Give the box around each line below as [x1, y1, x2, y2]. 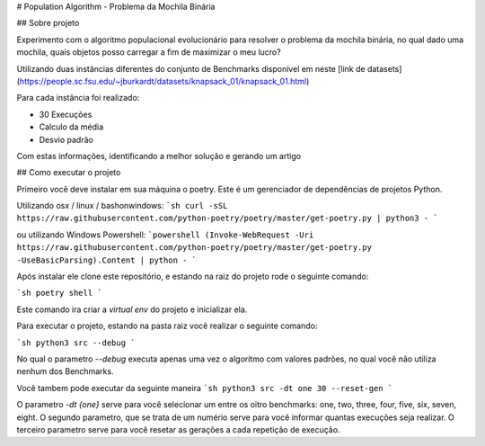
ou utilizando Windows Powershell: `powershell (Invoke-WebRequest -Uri [16, 229, 314, 240]
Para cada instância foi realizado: [16, 93, 140, 103]
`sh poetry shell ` [16, 288, 102, 299]
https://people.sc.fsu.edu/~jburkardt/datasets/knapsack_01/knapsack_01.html [19, 76, 307, 86]
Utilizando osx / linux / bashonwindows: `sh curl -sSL [16, 201, 228, 211]
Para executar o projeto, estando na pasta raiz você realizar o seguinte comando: [16, 320, 318, 332]
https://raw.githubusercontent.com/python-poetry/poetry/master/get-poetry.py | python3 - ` [16, 213, 439, 224]
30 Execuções [39, 109, 93, 120]
